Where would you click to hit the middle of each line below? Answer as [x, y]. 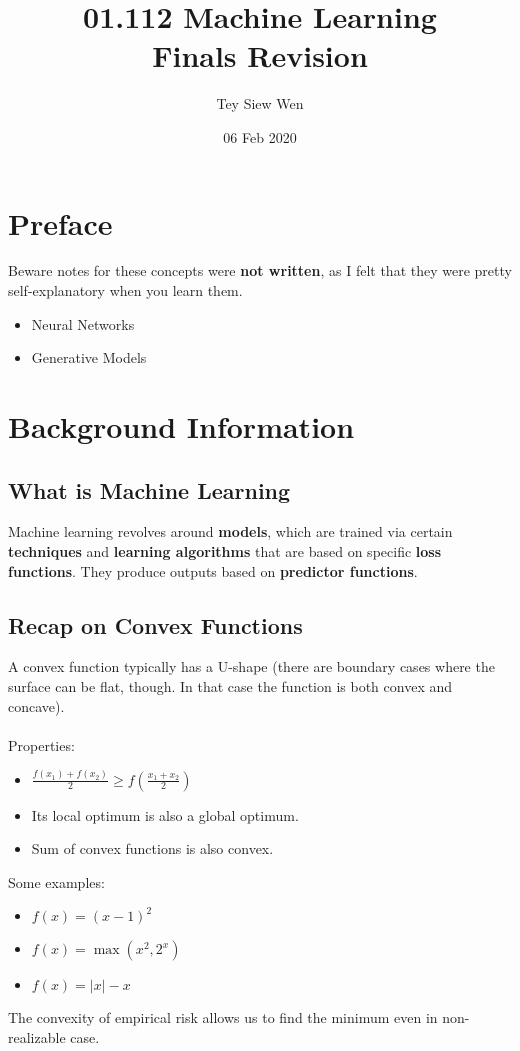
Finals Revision [260, 55]
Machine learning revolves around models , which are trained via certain [230, 531]
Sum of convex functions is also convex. [152, 848]
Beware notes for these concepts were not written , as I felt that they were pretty [260, 270]
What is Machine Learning [149, 489]
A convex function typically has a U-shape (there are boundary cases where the [251, 666]
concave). [36, 705]
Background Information [181, 426]
